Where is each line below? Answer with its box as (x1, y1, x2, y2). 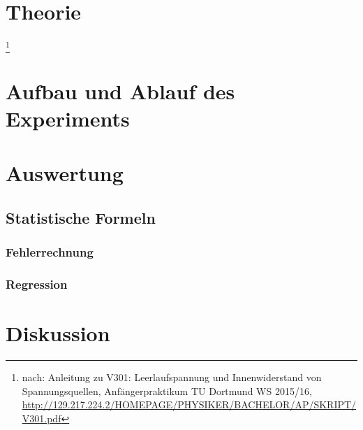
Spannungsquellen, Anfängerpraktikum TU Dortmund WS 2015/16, (22, 383, 312, 398)
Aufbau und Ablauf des (6, 76, 235, 105)
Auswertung (6, 159, 124, 187)
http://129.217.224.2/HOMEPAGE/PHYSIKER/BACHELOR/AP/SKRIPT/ (22, 397, 357, 412)
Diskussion (6, 319, 110, 347)
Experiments (6, 103, 130, 132)
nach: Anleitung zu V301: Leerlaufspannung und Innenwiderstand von (22, 369, 322, 384)
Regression (6, 275, 68, 292)
